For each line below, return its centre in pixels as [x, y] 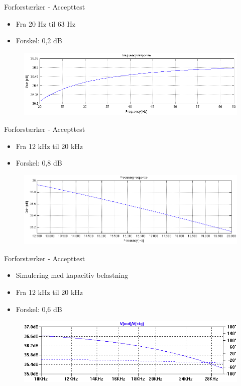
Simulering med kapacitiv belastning [72, 275]
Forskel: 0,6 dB [39, 309]
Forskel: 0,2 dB [39, 41]
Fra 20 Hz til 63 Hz [46, 23]
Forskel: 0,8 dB [39, 163]
